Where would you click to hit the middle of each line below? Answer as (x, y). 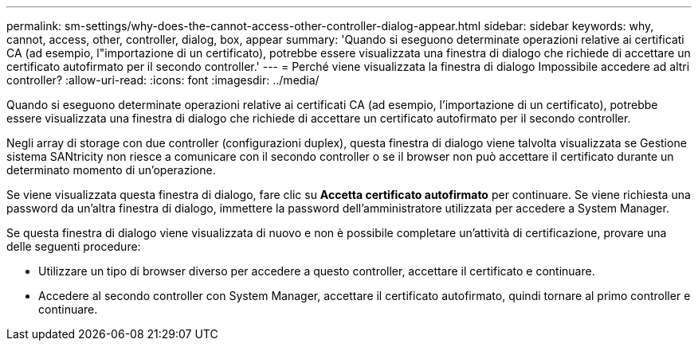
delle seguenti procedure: (74, 246)
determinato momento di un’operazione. (111, 170)
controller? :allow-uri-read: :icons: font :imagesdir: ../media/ (163, 80)
